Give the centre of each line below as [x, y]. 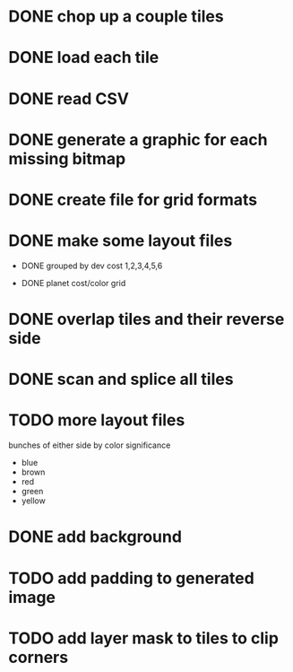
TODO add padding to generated [131, 578]
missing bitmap [67, 158]
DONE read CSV [69, 98]
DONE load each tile [84, 58]
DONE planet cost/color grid [73, 283]
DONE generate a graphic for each [138, 140]
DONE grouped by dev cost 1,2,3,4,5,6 [92, 266]
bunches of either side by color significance [90, 445]
